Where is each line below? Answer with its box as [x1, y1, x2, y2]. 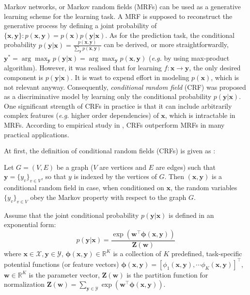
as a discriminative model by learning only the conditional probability [4, 91, 212, 101]
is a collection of [113, 248, 161, 258]
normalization [4, 279, 45, 289]
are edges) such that [156, 162, 216, 172]
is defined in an [169, 210, 214, 220]
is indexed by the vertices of [74, 171, 157, 181]
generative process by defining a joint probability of [4, 20, 157, 31]
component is [4, 72, 43, 82]
